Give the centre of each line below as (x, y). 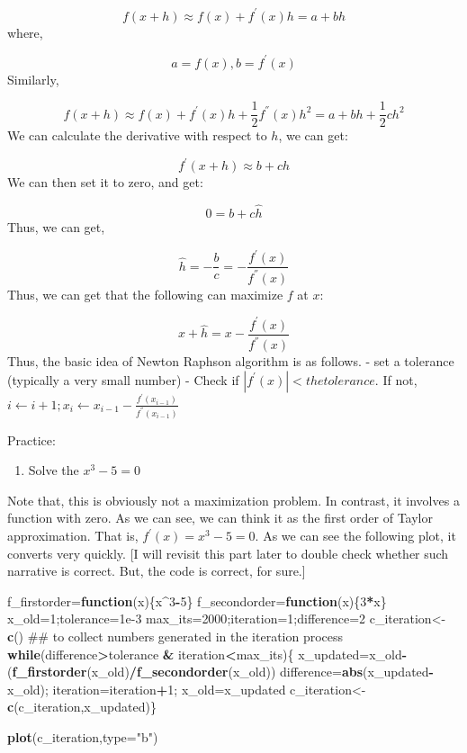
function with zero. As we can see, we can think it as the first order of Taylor (220, 518)
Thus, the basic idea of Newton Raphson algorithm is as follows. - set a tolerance (231, 361)
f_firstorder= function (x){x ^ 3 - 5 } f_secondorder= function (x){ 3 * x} (197, 601)
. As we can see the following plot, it (355, 535)
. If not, (396, 379)
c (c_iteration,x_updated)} (82, 707)
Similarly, (33, 79)
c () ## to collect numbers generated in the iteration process (175, 636)
